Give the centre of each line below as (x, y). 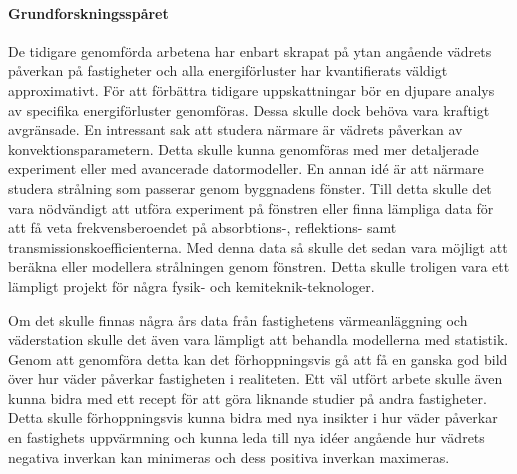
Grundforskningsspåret (88, 12)
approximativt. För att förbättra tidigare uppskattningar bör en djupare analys (251, 89)
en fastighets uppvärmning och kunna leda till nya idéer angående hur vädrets (246, 437)
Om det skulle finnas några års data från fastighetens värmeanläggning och (238, 319)
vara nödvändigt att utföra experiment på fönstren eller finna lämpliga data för (251, 207)
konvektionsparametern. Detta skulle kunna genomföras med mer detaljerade (243, 148)
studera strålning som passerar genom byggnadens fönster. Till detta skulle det (250, 187)
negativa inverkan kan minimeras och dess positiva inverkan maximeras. (229, 456)
